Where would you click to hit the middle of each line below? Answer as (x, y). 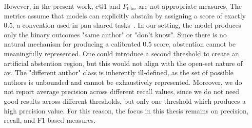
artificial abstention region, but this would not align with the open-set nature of (123, 63)
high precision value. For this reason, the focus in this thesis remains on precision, (126, 110)
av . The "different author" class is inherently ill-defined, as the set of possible (119, 72)
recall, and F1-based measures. (50, 120)
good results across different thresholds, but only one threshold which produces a (125, 101)
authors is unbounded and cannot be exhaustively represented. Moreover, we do (123, 82)
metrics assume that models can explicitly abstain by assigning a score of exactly (125, 15)
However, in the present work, (48, 6)
